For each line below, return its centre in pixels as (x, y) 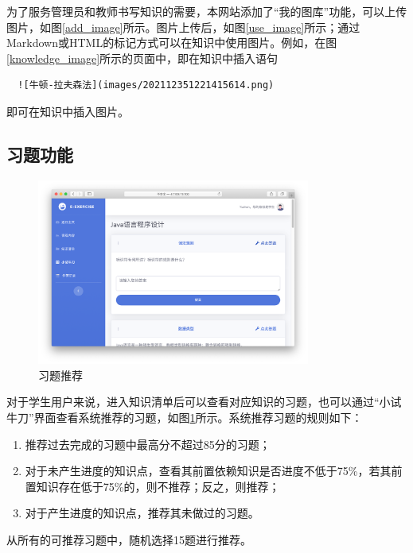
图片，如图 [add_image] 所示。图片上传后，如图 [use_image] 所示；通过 (183, 27)
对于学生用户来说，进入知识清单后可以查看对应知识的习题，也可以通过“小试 (204, 402)
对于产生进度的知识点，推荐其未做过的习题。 (142, 513)
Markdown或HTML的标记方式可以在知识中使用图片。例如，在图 (172, 43)
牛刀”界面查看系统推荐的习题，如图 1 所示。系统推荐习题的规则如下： (185, 418)
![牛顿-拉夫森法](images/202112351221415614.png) (146, 85)
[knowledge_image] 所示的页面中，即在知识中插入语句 (142, 58)
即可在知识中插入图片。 (68, 111)
